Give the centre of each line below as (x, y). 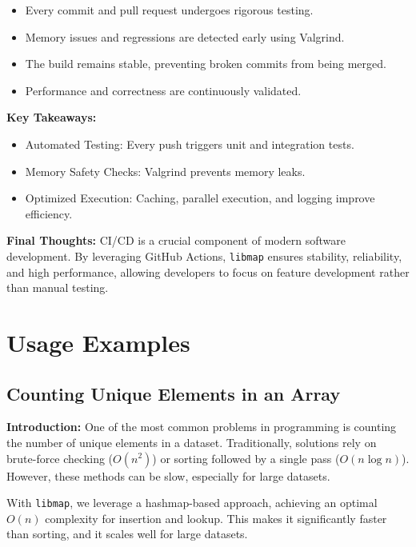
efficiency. (49, 213)
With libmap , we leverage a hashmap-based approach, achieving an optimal (192, 503)
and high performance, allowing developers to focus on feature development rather (208, 272)
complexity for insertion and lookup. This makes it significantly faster (216, 518)
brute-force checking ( (60, 458)
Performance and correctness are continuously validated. (163, 90)
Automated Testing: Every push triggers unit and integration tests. (190, 144)
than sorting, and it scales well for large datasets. (127, 534)
